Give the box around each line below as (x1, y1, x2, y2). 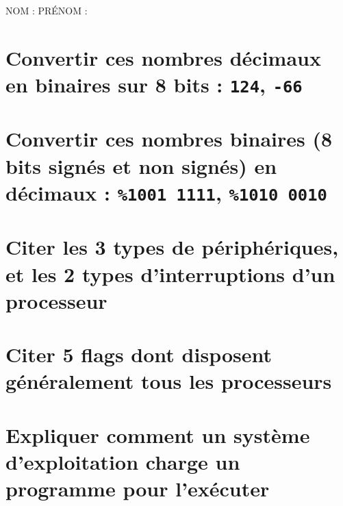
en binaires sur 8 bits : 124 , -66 (5, 70, 303, 98)
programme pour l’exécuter (5, 475, 270, 503)
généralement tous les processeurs (5, 367, 332, 395)
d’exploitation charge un (5, 447, 240, 475)
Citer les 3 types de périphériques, (5, 233, 339, 261)
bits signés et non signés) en (5, 151, 277, 179)
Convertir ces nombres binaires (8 (5, 125, 333, 153)
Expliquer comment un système (5, 420, 310, 448)
